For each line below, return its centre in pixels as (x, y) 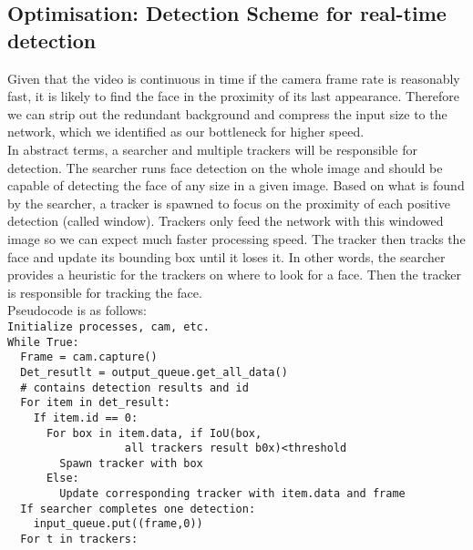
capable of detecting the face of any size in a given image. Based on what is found (236, 185)
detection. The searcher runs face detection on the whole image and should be (225, 167)
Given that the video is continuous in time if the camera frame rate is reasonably (234, 78)
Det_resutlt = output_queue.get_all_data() (154, 372)
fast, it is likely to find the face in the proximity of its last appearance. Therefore (233, 96)
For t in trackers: (79, 540)
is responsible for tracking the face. (105, 292)
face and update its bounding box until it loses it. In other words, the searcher (226, 256)
